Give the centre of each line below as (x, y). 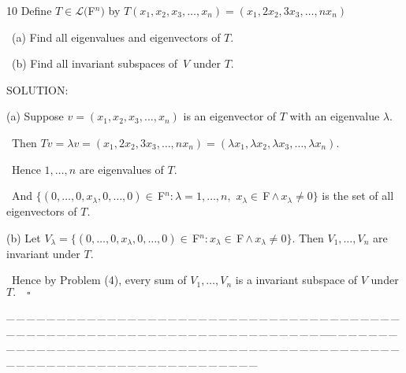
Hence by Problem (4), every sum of (99, 280)
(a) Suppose (35, 116)
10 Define (29, 10)
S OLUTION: (37, 89)
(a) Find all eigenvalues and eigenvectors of (116, 37)
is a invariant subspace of (296, 280)
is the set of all (358, 196)
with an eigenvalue (335, 116)
